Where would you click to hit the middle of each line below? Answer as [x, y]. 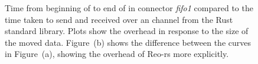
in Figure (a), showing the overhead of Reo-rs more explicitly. [117, 54]
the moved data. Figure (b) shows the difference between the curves [128, 42]
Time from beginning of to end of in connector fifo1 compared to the [129, 8]
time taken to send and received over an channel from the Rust [119, 19]
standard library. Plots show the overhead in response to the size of [127, 31]
